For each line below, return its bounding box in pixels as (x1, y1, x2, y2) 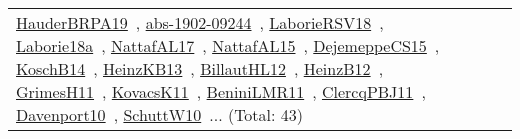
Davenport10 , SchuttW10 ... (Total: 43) (16, 103, 304, 126)
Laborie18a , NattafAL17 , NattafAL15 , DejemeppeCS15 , (16, 34, 440, 57)
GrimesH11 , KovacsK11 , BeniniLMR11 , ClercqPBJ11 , (16, 80, 426, 103)
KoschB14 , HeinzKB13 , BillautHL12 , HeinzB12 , (16, 57, 384, 80)
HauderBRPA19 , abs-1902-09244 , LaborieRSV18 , (16, 11, 384, 34)
